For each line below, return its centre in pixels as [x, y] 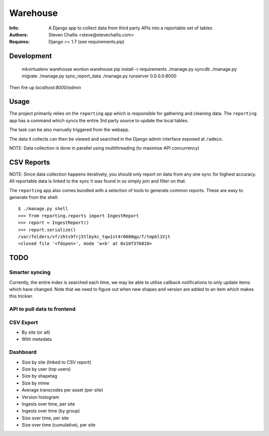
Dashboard [23, 352]
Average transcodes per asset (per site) [62, 390]
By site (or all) [36, 332]
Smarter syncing [30, 272]
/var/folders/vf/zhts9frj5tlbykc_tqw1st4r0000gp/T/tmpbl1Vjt [94, 237]
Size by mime [36, 383]
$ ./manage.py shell [43, 209]
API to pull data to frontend [42, 309]
